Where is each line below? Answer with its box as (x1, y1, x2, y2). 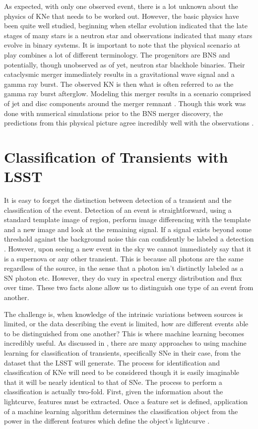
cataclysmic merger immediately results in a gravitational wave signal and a (4, 69, 235, 79)
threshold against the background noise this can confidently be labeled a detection (4, 234, 254, 244)
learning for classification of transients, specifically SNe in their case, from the (4, 347, 241, 358)
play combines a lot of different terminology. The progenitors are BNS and (4, 49, 230, 60)
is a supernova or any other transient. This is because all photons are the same (4, 253, 244, 263)
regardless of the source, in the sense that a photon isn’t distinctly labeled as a (4, 263, 244, 273)
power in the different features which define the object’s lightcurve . (4, 416, 210, 426)
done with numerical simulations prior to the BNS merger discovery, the (4, 108, 223, 118)
